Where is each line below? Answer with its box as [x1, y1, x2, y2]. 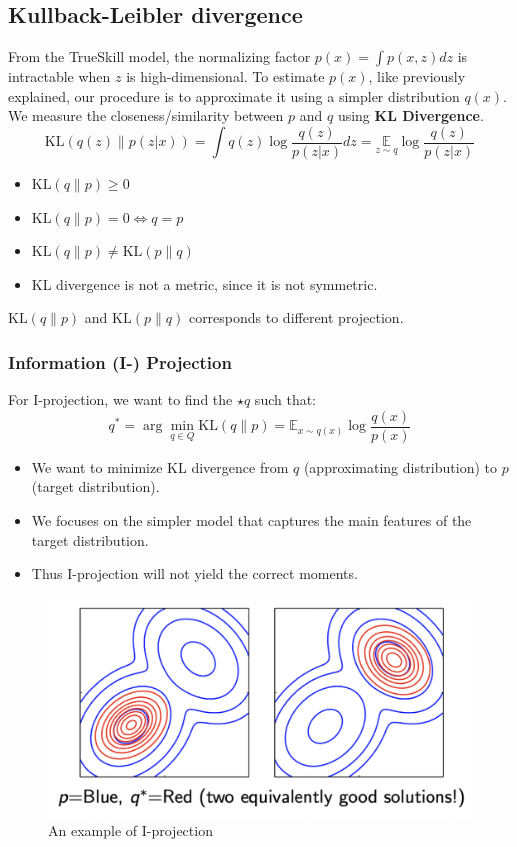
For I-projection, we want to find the [8, 389, 233, 410]
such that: [254, 389, 317, 410]
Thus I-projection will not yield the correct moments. [31, 563, 358, 584]
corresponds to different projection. [188, 307, 404, 328]
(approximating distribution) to [303, 456, 497, 477]
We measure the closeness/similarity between [8, 105, 284, 126]
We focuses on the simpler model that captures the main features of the [31, 510, 472, 531]
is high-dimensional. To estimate [126, 66, 325, 87]
